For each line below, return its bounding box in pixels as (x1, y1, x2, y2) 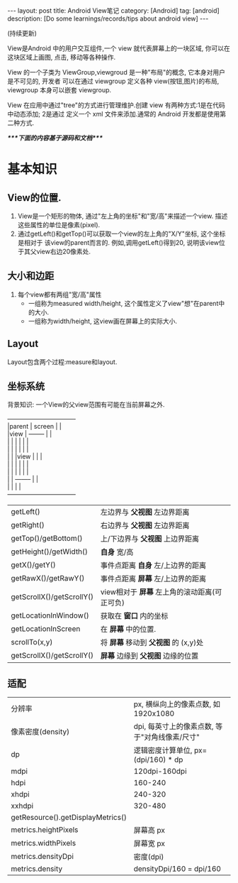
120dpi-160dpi (133, 767, 187, 777)
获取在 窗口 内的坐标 (100, 611, 169, 621)
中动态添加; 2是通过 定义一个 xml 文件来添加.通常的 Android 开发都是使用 (7, 110, 220, 118)
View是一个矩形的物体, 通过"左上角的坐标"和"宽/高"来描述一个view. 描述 (17, 212, 228, 220)
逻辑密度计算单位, (133, 745, 193, 755)
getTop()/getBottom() (11, 534, 83, 544)
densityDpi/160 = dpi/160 (133, 864, 222, 874)
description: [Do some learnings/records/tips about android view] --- (7, 14, 209, 23)
